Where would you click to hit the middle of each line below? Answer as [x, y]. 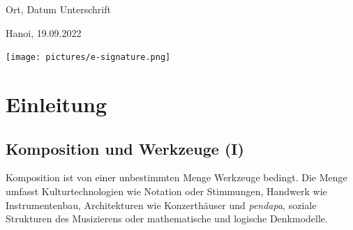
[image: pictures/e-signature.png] [88, 58]
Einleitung [57, 104]
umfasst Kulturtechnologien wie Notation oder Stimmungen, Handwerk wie [166, 191]
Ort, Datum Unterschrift [58, 9]
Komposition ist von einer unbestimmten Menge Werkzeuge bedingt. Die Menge [176, 177]
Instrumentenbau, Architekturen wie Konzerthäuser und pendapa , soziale [161, 205]
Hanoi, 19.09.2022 [44, 32]
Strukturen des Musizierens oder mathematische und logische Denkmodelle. [167, 219]
